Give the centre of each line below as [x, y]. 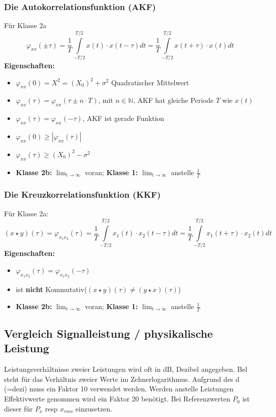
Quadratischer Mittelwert [150, 82]
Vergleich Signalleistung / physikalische [108, 333]
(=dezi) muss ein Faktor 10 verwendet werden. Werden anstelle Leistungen [119, 389]
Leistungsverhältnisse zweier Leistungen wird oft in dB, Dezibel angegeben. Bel [126, 369]
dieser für [19, 408]
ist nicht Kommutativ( [51, 289]
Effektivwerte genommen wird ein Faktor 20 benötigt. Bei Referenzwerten [117, 399]
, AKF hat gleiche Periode [174, 100]
